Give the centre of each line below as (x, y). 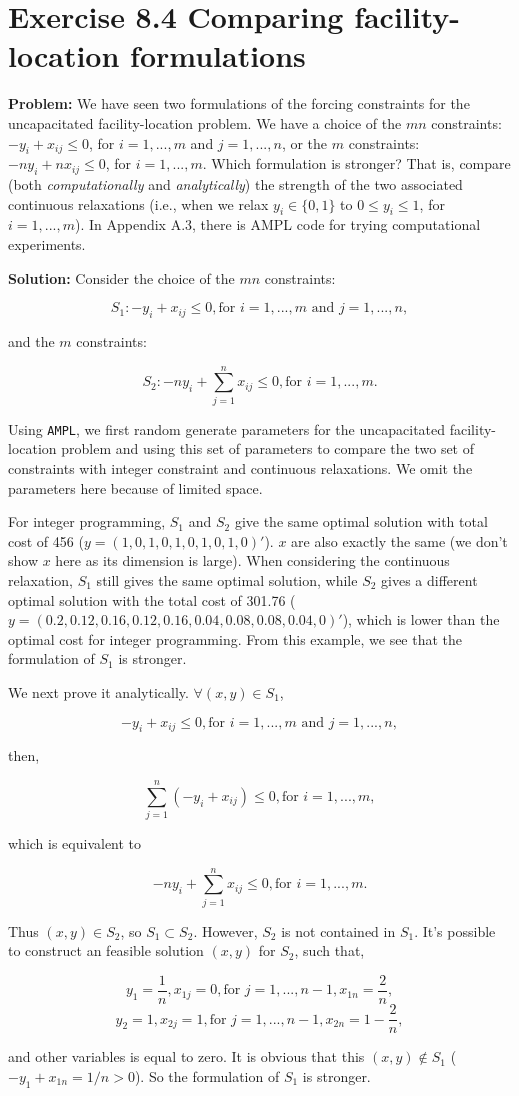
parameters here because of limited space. (135, 487)
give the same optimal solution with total (361, 521)
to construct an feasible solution (106, 950)
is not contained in (338, 930)
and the (31, 341)
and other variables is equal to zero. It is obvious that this (186, 1056)
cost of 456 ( (46, 540)
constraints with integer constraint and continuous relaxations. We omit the (240, 468)
